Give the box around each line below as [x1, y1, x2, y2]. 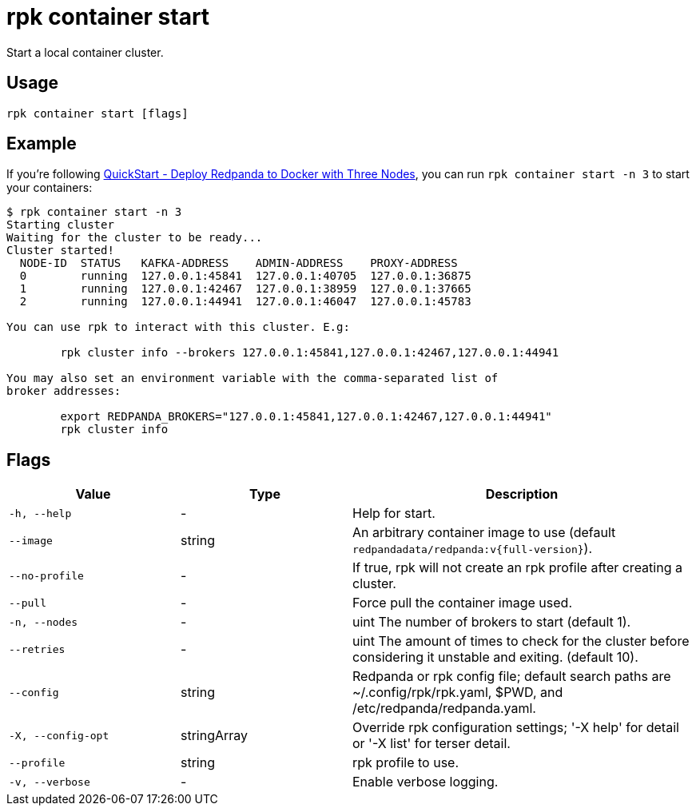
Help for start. [352, 505, 435, 522]
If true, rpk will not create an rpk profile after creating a [352, 559, 682, 576]
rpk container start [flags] [6, 106, 189, 120]
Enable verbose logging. [352, 774, 499, 790]
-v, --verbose [9, 775, 90, 788]
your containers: [6, 181, 93, 195]
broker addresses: [6, 384, 121, 398]
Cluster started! [6, 244, 114, 257]
